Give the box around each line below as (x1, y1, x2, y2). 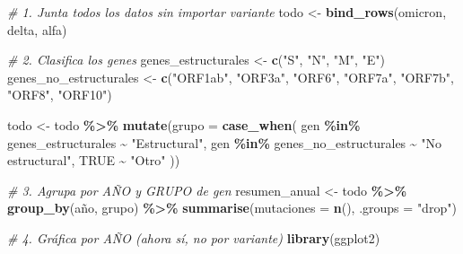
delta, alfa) (7, 20, 67, 39)
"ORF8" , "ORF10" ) (7, 85, 112, 104)
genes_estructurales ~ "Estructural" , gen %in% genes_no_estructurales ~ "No (7, 133, 441, 152)
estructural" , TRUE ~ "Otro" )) (7, 151, 180, 170)
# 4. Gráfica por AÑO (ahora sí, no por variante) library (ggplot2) (7, 228, 380, 247)
